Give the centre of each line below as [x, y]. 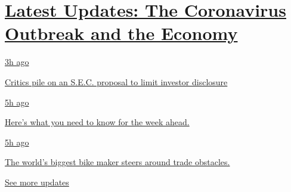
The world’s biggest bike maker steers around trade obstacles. [117, 162]
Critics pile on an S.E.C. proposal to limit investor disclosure [116, 81]
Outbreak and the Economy [121, 33]
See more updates [37, 182]
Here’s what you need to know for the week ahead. [97, 122]
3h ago [17, 62]
